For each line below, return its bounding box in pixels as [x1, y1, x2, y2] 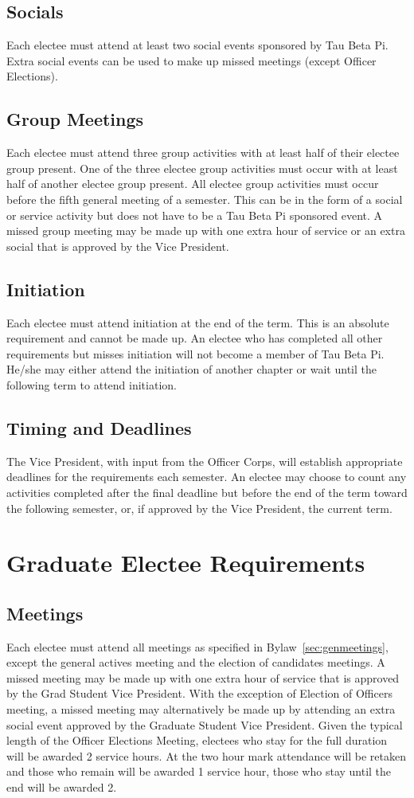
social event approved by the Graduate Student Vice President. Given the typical [6, 716, 403, 733]
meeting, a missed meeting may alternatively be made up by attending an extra [6, 701, 396, 718]
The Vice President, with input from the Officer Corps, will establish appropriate [6, 452, 403, 469]
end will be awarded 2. [6, 779, 117, 796]
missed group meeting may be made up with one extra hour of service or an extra [6, 222, 405, 239]
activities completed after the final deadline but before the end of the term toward [6, 483, 408, 500]
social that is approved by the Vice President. [6, 237, 229, 254]
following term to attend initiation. [6, 376, 177, 393]
